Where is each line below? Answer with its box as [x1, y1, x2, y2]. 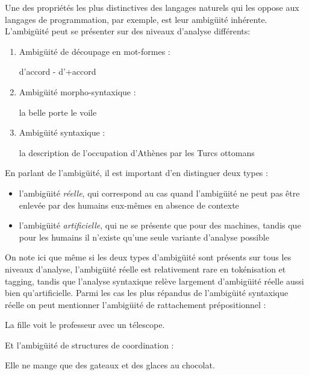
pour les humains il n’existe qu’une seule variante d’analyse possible [19, 230, 269, 243]
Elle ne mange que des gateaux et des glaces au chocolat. [5, 359, 215, 371]
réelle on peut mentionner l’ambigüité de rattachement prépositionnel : [5, 298, 266, 310]
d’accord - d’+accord [19, 65, 96, 78]
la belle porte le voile [19, 106, 97, 118]
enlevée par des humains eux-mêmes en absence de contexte [19, 198, 239, 211]
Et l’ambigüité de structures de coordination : [5, 338, 174, 351]
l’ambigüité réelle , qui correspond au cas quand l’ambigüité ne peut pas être [19, 186, 300, 199]
